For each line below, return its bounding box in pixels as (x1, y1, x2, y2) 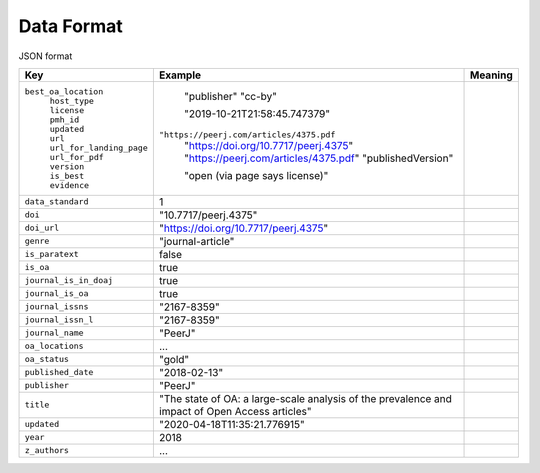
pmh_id (49, 114, 80, 125)
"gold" (158, 352, 190, 366)
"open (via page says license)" (183, 168, 329, 182)
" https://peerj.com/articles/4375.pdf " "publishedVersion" (183, 151, 454, 165)
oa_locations (24, 341, 84, 352)
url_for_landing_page (49, 142, 149, 153)
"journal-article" (158, 234, 235, 248)
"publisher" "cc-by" (183, 89, 278, 103)
